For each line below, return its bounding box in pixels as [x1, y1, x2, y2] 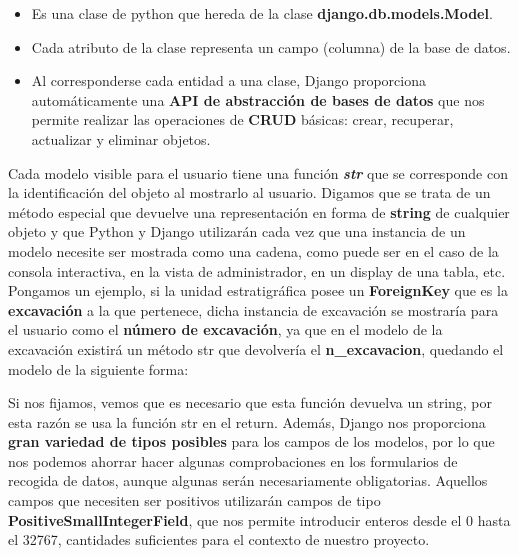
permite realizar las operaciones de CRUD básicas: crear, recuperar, [31, 109, 454, 130]
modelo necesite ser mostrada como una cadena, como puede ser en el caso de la [8, 240, 499, 261]
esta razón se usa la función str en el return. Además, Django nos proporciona [8, 411, 486, 432]
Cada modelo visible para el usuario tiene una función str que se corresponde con [8, 162, 508, 183]
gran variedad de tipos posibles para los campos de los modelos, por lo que [8, 431, 495, 452]
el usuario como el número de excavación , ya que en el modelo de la [8, 319, 443, 340]
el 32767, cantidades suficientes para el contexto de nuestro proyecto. [8, 529, 430, 550]
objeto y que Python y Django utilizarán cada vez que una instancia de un [8, 221, 466, 242]
